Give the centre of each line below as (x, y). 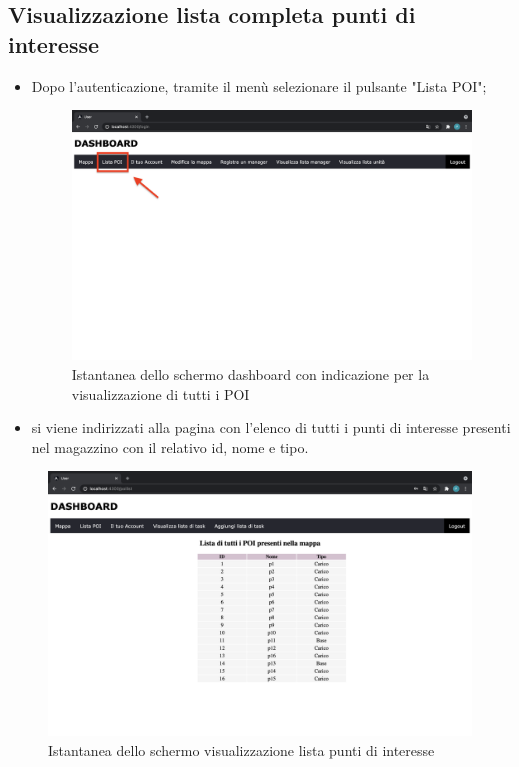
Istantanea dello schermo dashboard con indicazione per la (250, 373)
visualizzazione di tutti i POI (160, 393)
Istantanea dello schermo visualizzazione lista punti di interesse (241, 749)
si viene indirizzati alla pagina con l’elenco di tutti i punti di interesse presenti (271, 427)
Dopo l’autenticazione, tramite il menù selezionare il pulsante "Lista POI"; (259, 85)
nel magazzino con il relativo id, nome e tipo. (170, 446)
